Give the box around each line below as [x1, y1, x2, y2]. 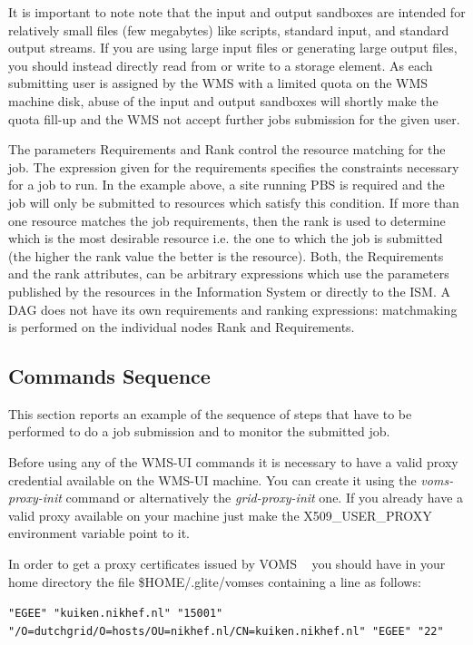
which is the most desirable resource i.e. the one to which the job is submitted [8, 229, 443, 248]
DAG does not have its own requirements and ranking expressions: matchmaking [8, 299, 458, 318]
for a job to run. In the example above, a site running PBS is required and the [8, 175, 445, 194]
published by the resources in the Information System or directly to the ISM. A [8, 281, 451, 300]
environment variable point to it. [8, 523, 190, 542]
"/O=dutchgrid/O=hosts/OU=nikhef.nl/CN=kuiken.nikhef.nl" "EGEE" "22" [8, 624, 444, 638]
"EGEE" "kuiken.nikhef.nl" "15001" [8, 607, 223, 621]
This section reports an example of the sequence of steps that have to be [8, 404, 412, 423]
